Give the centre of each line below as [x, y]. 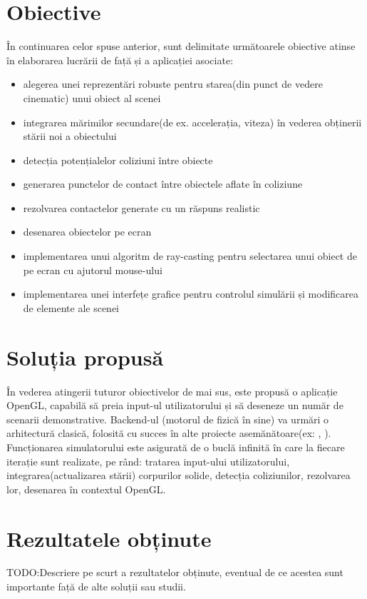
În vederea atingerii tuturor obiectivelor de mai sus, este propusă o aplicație [172, 391]
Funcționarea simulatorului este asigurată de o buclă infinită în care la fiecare [176, 447]
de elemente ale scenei [71, 307]
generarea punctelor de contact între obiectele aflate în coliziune [163, 184]
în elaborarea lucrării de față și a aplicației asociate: [120, 60]
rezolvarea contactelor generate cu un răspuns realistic [141, 207]
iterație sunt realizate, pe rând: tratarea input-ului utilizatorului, [148, 461]
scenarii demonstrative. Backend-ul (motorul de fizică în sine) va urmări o [168, 419]
